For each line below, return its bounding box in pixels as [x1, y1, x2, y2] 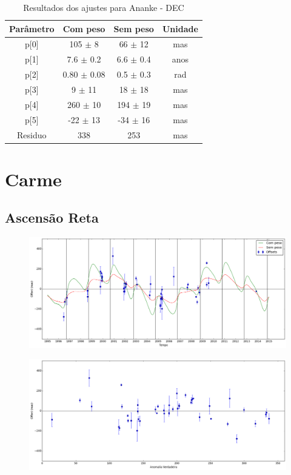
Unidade [162, 22, 198, 35]
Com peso [62, 22, 105, 35]
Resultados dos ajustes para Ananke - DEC [23, 1, 184, 13]
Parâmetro [9, 22, 55, 35]
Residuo [17, 128, 47, 141]
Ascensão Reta [5, 208, 99, 227]
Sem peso [113, 22, 154, 35]
